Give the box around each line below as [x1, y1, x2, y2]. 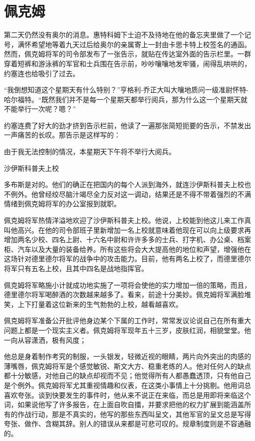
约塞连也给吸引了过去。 [4, 68, 79, 78]
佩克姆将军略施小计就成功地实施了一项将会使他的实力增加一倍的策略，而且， [4, 279, 251, 290]
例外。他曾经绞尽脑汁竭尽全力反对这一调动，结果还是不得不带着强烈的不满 [10, 189, 251, 199]
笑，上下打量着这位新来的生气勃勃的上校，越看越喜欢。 [4, 299, 182, 309]
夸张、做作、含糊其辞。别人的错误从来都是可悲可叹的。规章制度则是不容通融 [4, 418, 251, 429]
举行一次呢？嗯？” [17, 104, 76, 114]
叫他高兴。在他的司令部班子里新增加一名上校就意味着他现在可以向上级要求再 [4, 224, 251, 235]
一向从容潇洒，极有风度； [4, 334, 86, 345]
